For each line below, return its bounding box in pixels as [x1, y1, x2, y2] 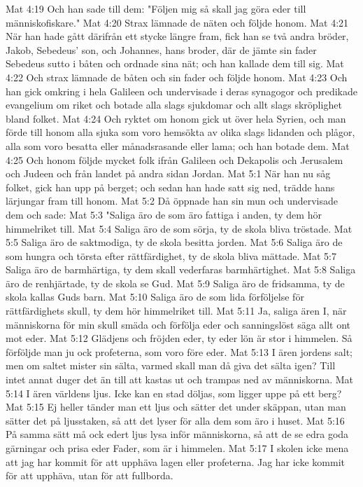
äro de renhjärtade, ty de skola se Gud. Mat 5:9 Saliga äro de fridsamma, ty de [6, 275, 345, 290]
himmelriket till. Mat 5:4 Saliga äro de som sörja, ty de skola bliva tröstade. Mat [6, 221, 353, 235]
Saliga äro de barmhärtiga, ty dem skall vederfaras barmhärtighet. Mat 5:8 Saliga [6, 262, 356, 277]
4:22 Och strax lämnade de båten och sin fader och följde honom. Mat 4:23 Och [6, 69, 348, 84]
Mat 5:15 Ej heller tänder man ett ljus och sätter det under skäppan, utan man [6, 399, 346, 414]
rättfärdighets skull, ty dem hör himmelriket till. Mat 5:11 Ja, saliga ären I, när [6, 303, 347, 318]
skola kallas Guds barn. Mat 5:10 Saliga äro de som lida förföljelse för [6, 289, 304, 304]
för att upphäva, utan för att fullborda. [6, 468, 173, 483]
